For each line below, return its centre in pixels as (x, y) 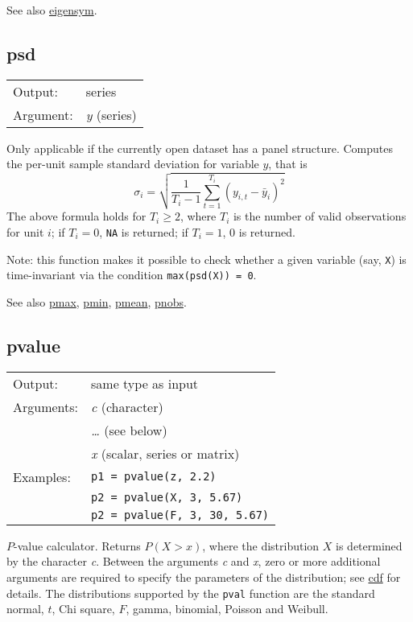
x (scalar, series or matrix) (165, 453)
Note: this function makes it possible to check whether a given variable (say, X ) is (206, 259)
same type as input (145, 383)
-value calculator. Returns (77, 545)
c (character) (127, 406)
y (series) (111, 114)
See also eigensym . (52, 10)
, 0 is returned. (259, 232)
